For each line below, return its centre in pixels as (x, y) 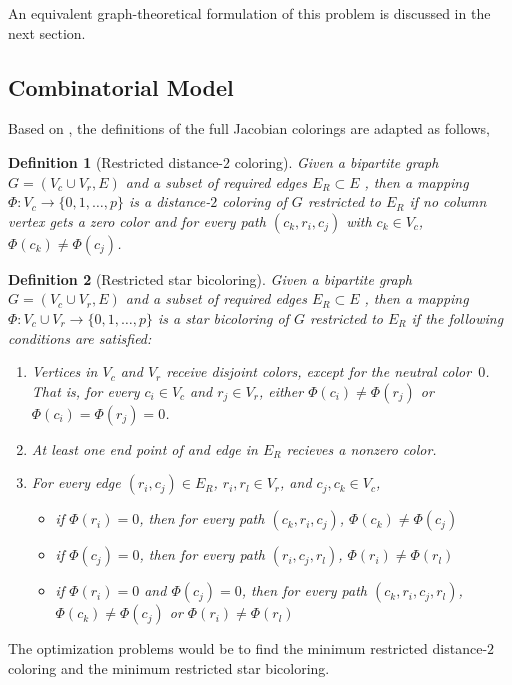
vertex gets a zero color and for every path (137, 220)
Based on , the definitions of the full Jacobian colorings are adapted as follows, (249, 128)
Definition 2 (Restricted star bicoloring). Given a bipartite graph (210, 278)
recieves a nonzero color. (361, 448)
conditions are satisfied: (80, 337)
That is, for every (85, 390)
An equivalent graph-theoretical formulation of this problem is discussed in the (249, 13)
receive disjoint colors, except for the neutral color (319, 371)
